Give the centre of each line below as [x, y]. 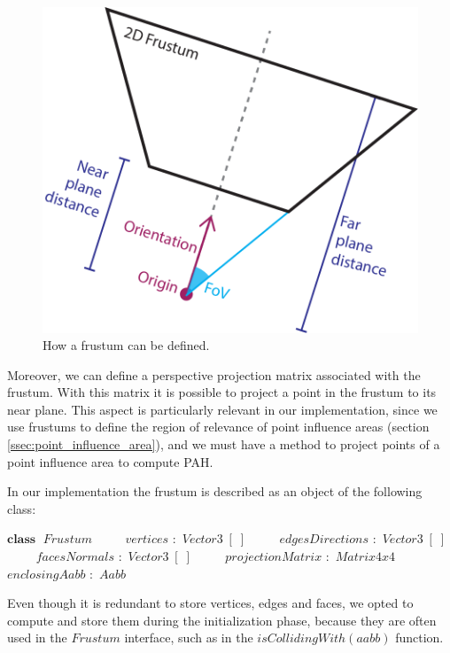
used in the [37, 637]
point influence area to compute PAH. [110, 461]
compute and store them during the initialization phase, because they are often [222, 620]
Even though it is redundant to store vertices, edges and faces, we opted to [210, 603]
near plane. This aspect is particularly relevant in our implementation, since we [222, 409]
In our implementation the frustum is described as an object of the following [215, 491]
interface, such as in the [189, 637]
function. [419, 637]
